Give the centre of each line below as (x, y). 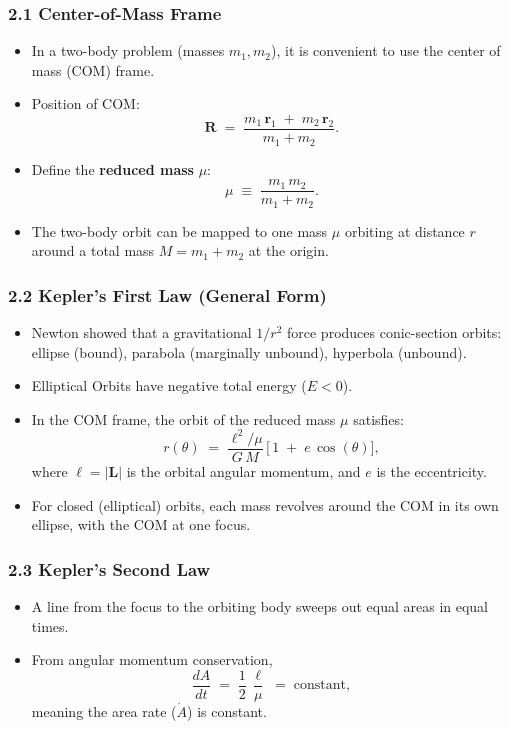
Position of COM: (85, 103)
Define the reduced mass (112, 168)
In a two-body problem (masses (128, 50)
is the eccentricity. (431, 470)
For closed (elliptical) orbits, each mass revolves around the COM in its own (265, 504)
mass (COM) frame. (93, 69)
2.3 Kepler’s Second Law (109, 568)
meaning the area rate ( (104, 710)
